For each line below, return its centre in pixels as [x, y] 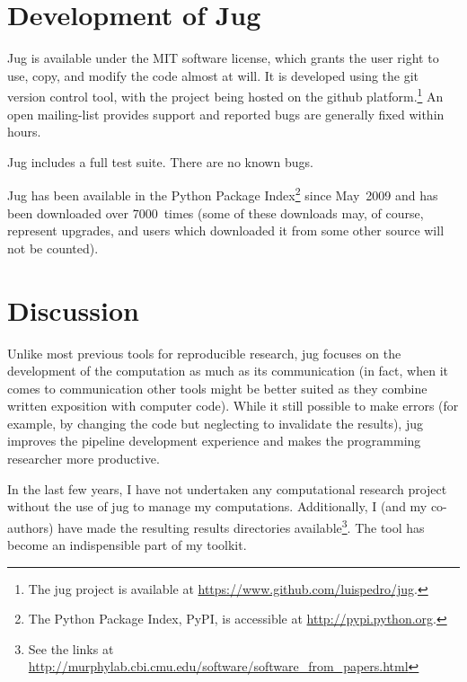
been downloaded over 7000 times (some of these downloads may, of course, [216, 213]
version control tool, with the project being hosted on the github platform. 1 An [225, 95]
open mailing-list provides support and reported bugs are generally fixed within [226, 114]
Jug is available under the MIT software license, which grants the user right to [223, 58]
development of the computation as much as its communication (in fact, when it [228, 371]
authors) [31, 527]
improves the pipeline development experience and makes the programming [214, 441]
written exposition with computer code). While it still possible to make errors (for [233, 406]
